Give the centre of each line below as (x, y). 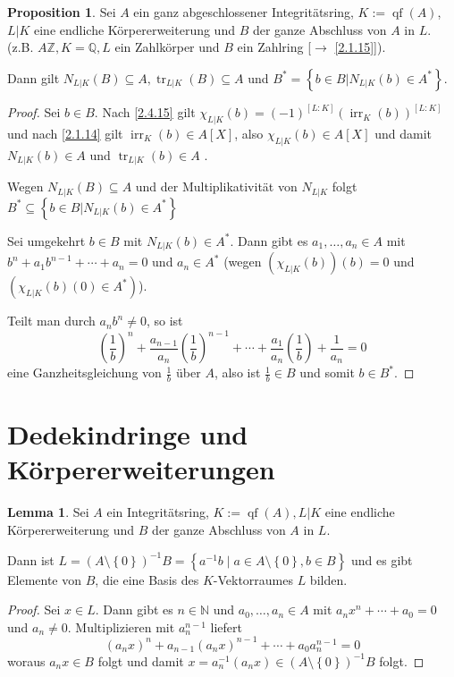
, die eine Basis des (147, 579)
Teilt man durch (51, 321)
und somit (327, 372)
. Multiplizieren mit (121, 626)
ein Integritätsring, (158, 512)
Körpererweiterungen (141, 469)
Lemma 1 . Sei (48, 512)
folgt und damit (141, 660)
